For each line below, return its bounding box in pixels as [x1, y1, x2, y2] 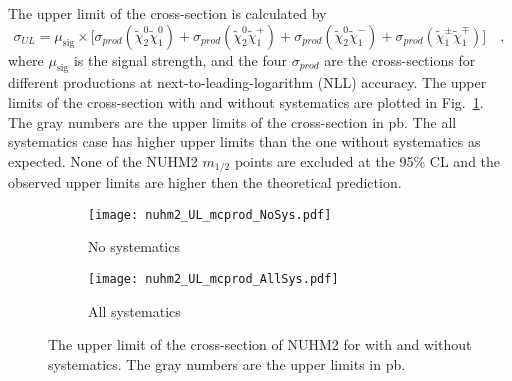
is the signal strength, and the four [73, 49, 287, 70]
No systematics [88, 236, 180, 257]
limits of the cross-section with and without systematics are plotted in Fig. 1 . [8, 91, 484, 112]
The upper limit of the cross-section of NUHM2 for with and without [48, 334, 472, 355]
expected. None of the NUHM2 [8, 150, 198, 171]
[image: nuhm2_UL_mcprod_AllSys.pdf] [88, 272, 339, 287]
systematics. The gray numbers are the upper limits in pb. [48, 353, 406, 374]
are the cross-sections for [324, 49, 476, 70]
